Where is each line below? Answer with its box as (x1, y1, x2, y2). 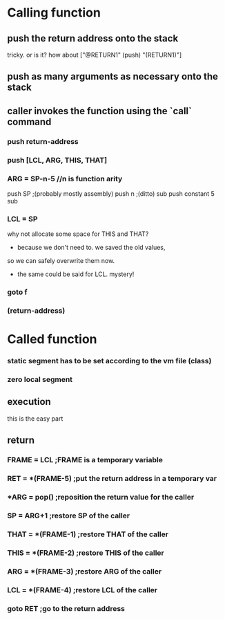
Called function (7, 331, 98, 347)
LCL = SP (7, 214, 38, 224)
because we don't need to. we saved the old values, (17, 244, 166, 252)
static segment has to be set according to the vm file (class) (7, 356, 212, 366)
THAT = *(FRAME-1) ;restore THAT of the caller (7, 529, 169, 539)
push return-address (7, 136, 79, 146)
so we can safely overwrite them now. (7, 257, 115, 265)
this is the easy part (7, 414, 63, 423)
